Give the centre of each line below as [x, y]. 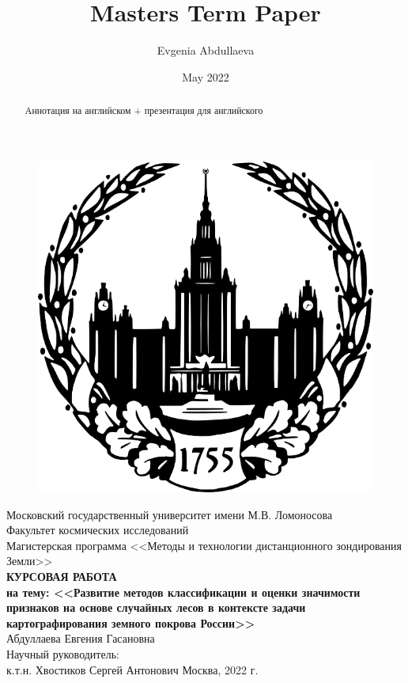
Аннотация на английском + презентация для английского [144, 110]
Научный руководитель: [63, 654]
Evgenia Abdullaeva [206, 50]
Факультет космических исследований [98, 530]
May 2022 [206, 76]
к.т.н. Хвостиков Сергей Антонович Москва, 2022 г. [132, 669]
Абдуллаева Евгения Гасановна [81, 638]
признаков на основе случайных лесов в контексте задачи [156, 607]
